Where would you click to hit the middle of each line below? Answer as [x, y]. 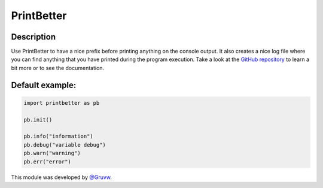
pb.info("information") [59, 137]
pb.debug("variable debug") [65, 145]
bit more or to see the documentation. [58, 68]
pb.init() [38, 119]
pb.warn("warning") [52, 153]
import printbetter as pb [62, 103]
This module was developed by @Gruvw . [61, 177]
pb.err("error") [48, 161]
